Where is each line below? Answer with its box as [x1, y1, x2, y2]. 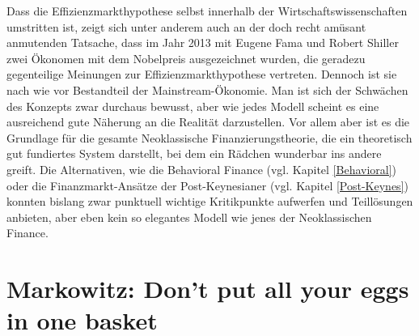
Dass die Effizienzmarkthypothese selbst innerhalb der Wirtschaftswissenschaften [6, 2, 408, 19]
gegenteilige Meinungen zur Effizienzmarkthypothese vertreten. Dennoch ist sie [6, 66, 397, 83]
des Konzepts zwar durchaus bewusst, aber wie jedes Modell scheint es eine [6, 97, 379, 114]
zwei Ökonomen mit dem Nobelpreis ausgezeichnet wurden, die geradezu [6, 49, 366, 66]
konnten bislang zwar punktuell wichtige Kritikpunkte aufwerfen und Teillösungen [6, 193, 413, 210]
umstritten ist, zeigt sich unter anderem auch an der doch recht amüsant [6, 18, 366, 35]
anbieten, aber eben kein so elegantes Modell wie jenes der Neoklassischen [6, 208, 372, 225]
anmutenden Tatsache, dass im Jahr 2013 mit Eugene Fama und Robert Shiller [6, 34, 399, 51]
